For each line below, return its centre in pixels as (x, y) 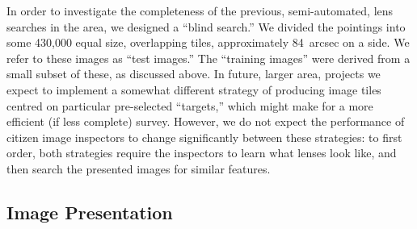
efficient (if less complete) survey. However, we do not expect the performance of (206, 121)
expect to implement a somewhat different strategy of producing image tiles (194, 89)
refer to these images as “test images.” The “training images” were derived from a (208, 58)
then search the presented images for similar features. (139, 168)
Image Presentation (90, 212)
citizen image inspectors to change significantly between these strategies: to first (204, 137)
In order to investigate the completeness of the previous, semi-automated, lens (200, 10)
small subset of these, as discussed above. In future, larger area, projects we (194, 74)
